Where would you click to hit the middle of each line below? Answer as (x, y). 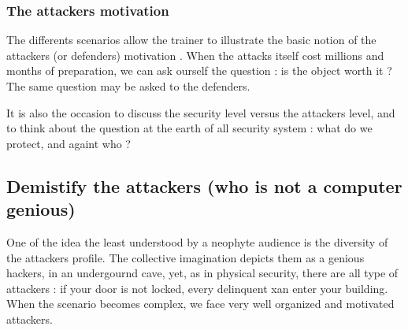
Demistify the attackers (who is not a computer (204, 185)
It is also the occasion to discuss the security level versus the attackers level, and (201, 112)
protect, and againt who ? (69, 143)
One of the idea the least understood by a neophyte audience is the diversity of (197, 241)
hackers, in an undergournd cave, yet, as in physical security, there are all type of (202, 273)
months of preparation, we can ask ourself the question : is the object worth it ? (199, 70)
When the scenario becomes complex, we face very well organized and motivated (200, 304)
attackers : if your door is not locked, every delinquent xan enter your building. (197, 288)
